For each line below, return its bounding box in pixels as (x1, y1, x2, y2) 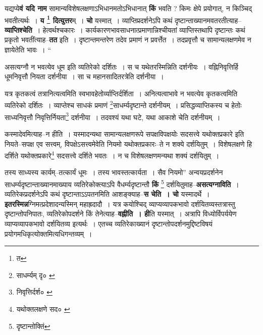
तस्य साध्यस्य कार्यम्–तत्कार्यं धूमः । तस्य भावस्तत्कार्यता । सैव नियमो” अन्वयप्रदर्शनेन (5, 167, 223, 178)
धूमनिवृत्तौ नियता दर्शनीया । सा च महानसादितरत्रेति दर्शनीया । (5, 71, 164, 82)
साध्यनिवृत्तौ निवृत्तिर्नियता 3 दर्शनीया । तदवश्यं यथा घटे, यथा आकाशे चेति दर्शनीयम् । (5, 110, 221, 122)
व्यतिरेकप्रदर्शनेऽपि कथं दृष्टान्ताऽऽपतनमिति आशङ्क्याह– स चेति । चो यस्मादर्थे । (5, 189, 210, 199)
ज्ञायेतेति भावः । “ (5, 44, 51, 55)
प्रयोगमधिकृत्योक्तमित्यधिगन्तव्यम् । (5, 228, 92, 239)
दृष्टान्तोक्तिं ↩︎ (16, 320, 50, 331)
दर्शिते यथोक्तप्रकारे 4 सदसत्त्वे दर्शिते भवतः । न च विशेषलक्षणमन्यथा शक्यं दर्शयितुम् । (5, 149, 220, 160)
